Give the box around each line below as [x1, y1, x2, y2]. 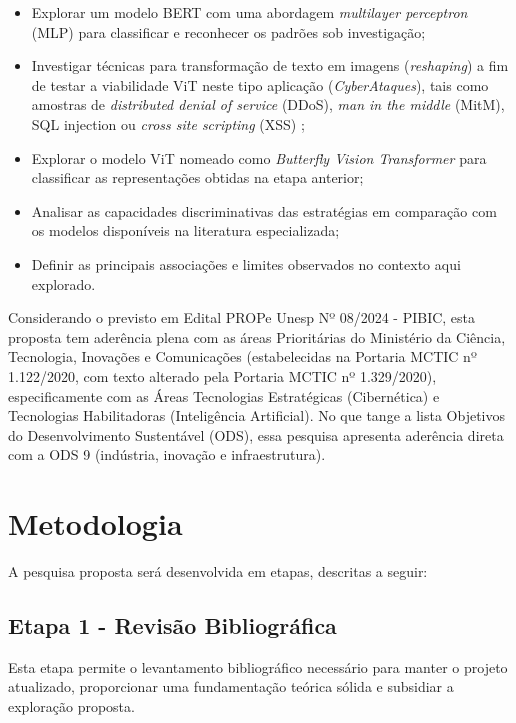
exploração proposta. [8, 695, 135, 716]
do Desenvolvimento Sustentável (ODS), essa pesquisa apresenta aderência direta [8, 424, 504, 445]
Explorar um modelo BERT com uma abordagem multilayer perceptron [31, 2, 468, 22]
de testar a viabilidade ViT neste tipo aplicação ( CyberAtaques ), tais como [31, 74, 489, 95]
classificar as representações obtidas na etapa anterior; [31, 167, 364, 188]
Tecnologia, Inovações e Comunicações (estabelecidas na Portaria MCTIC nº [8, 346, 477, 367]
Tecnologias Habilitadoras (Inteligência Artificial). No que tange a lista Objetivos [8, 405, 506, 426]
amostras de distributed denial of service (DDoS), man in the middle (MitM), [31, 94, 505, 115]
